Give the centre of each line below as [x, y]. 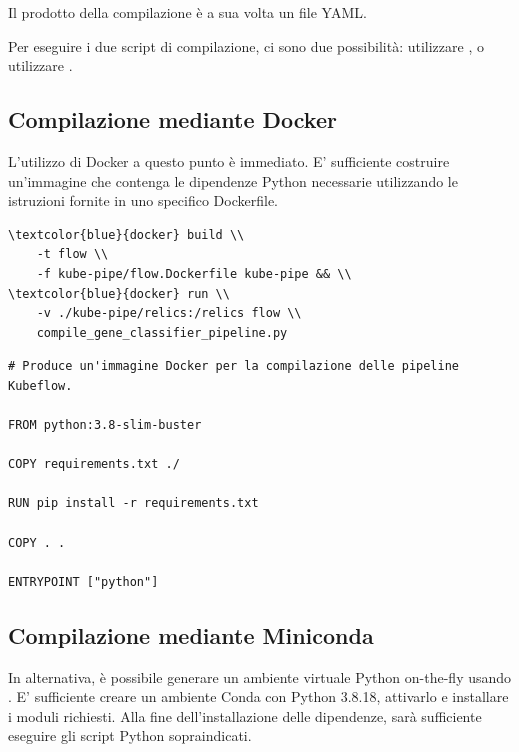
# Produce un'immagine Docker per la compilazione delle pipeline [234, 366]
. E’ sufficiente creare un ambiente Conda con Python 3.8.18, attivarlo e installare [258, 696]
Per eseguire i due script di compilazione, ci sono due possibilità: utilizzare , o [246, 45]
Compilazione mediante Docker [172, 119]
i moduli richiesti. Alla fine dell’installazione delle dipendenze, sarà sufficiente [245, 715]
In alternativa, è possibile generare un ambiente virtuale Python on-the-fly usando [260, 676]
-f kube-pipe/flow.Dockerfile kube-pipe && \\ [194, 273]
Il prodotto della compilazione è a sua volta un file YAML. [187, 12]
